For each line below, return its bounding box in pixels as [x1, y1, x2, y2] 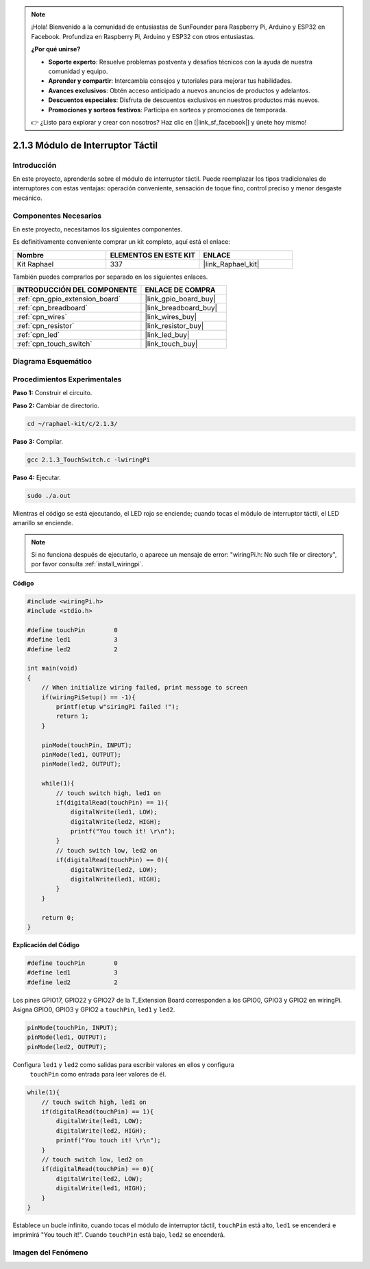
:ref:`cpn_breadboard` [16, 303, 88, 313]
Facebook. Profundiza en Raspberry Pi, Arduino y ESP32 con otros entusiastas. [31, 32, 255, 40]
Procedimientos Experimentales [12, 375, 122, 384]
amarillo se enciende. [12, 519, 73, 527]
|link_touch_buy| [145, 339, 198, 349]
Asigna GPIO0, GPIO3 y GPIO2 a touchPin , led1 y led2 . [12, 1005, 175, 1014]
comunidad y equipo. [48, 67, 108, 75]
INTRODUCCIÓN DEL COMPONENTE [16, 285, 138, 294]
